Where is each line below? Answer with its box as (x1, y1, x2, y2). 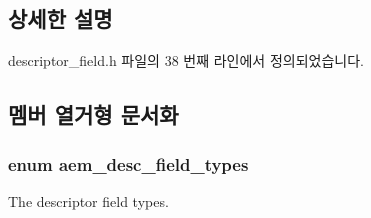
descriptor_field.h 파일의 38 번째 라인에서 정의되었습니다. (8, 50, 364, 71)
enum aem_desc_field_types (8, 151, 249, 176)
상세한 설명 (8, 3, 113, 34)
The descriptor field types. (8, 190, 169, 211)
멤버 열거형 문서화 (8, 99, 179, 130)
